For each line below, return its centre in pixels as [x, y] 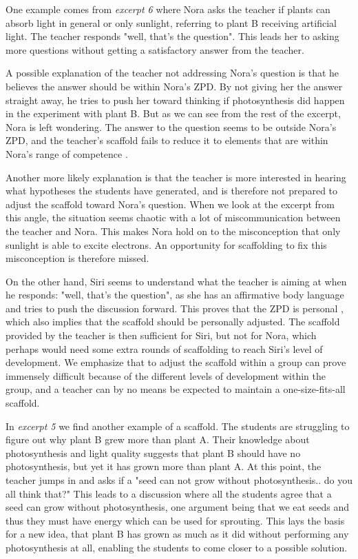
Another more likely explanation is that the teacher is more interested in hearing [176, 177]
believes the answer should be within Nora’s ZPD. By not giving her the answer [174, 86]
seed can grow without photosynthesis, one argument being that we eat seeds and [178, 507]
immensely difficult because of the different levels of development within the [166, 375]
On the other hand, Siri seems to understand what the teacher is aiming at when [176, 281]
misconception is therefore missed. [77, 258]
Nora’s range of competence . [67, 153]
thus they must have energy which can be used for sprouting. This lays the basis [175, 520]
